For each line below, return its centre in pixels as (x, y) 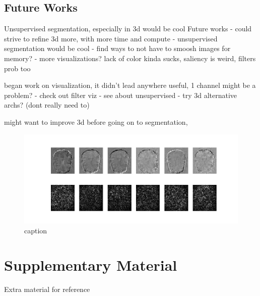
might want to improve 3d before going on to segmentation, (96, 121)
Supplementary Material (91, 265)
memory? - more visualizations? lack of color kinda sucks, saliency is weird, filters (130, 58)
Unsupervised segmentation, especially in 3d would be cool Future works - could (128, 29)
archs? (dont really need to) (47, 105)
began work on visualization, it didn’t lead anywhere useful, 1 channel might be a (130, 85)
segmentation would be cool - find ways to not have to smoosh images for (117, 48)
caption (36, 230)
